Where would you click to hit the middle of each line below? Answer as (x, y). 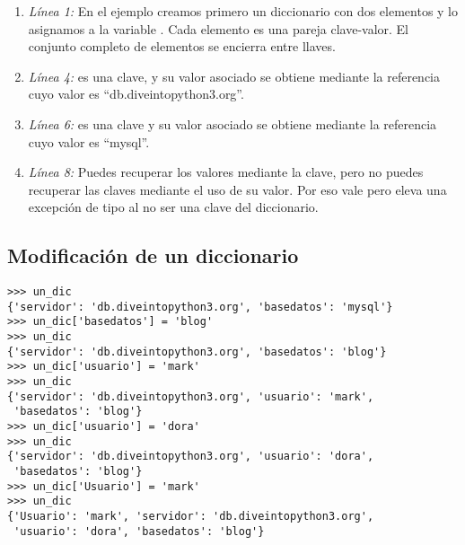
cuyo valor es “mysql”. (89, 141)
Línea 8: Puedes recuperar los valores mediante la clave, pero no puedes (226, 172)
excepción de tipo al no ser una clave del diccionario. (173, 207)
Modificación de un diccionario (153, 255)
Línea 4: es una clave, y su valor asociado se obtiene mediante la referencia (234, 76)
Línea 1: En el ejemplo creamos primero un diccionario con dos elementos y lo (243, 11)
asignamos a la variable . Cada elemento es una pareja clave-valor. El (219, 28)
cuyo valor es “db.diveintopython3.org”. (136, 94)
